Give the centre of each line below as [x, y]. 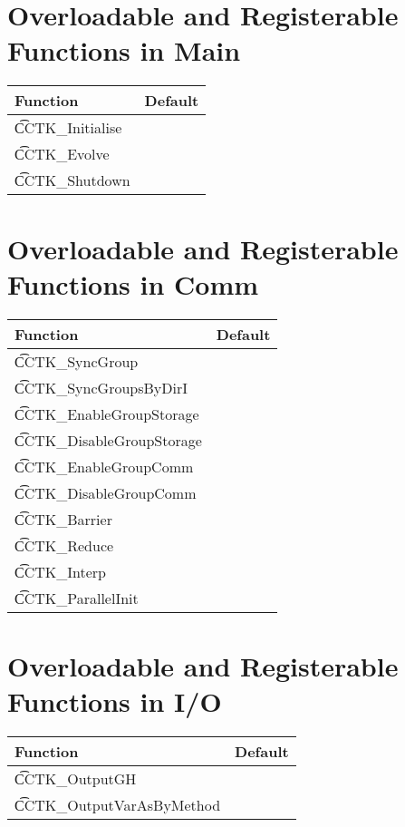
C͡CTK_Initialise [68, 128]
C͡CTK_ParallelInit [77, 598]
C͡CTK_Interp [60, 571]
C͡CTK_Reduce [64, 545]
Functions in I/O [115, 701]
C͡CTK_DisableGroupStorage [108, 440]
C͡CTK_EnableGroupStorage [107, 413]
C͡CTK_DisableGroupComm [106, 492]
